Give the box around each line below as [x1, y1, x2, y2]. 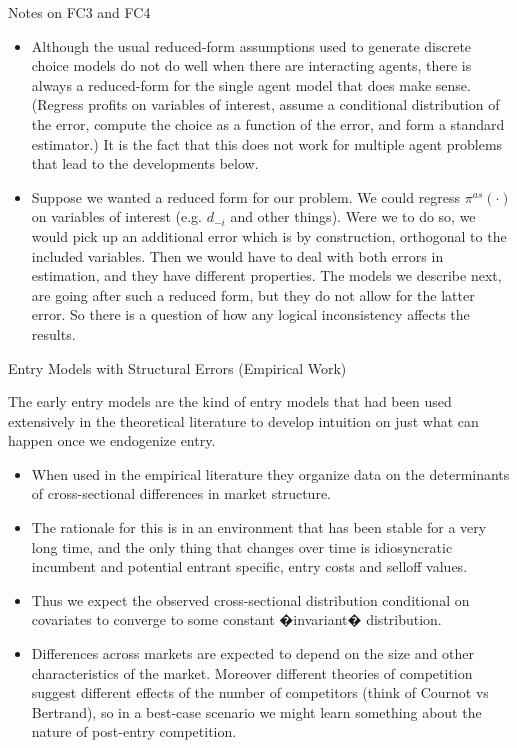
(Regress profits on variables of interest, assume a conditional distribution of [31, 94, 500, 115]
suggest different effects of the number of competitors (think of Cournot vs [31, 682, 489, 703]
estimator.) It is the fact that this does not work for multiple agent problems [31, 133, 503, 154]
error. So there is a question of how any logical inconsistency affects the [31, 304, 470, 325]
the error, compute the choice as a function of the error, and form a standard [31, 113, 505, 134]
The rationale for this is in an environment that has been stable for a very [31, 517, 487, 538]
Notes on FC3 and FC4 [8, 2, 151, 22]
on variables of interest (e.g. [31, 206, 202, 227]
